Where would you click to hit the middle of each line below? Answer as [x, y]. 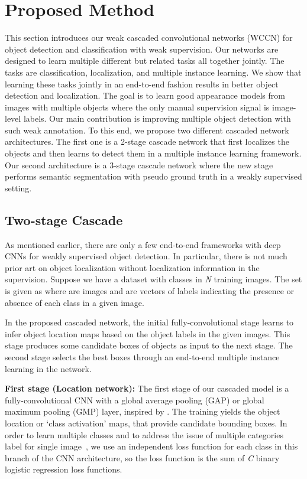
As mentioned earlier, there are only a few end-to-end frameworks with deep [143, 244]
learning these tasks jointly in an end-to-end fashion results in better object [142, 84]
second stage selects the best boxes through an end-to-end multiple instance [142, 356]
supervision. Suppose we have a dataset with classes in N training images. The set [153, 279]
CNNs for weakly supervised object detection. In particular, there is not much [146, 256]
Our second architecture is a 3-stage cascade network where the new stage [139, 164]
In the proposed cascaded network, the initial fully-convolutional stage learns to [149, 322]
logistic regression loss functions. [64, 469]
